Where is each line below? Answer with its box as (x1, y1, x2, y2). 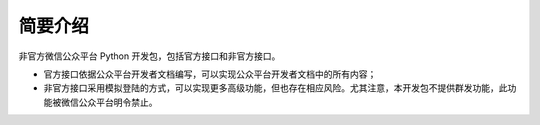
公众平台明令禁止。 (78, 96, 158, 108)
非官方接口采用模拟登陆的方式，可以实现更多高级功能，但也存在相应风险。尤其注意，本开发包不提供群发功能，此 (43, 82, 508, 94)
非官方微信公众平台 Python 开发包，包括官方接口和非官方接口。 (18, 50, 281, 62)
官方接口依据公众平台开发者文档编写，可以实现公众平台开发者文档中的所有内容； (43, 68, 377, 80)
